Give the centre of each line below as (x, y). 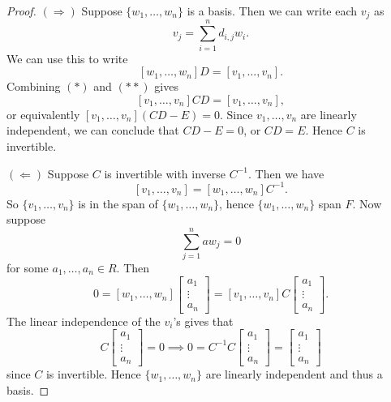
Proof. (21, 11)
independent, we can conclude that (93, 130)
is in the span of (118, 203)
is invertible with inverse (165, 173)
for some (28, 267)
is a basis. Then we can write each (272, 11)
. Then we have (286, 173)
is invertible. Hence (93, 374)
